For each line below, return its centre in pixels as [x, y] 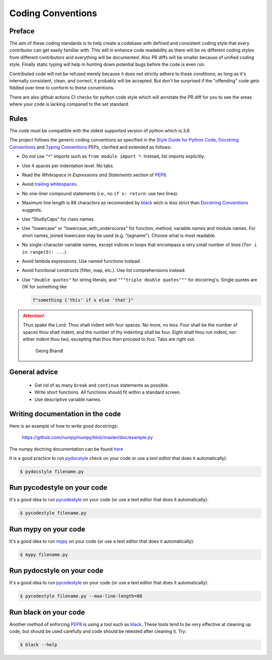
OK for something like [44, 287]
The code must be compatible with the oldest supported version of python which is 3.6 [99, 131]
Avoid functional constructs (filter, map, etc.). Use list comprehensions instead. [104, 270]
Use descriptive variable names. [68, 399]
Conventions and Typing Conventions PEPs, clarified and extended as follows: [90, 147]
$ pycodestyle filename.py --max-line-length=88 [81, 596]
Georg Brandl [49, 351]
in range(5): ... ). [45, 252]
